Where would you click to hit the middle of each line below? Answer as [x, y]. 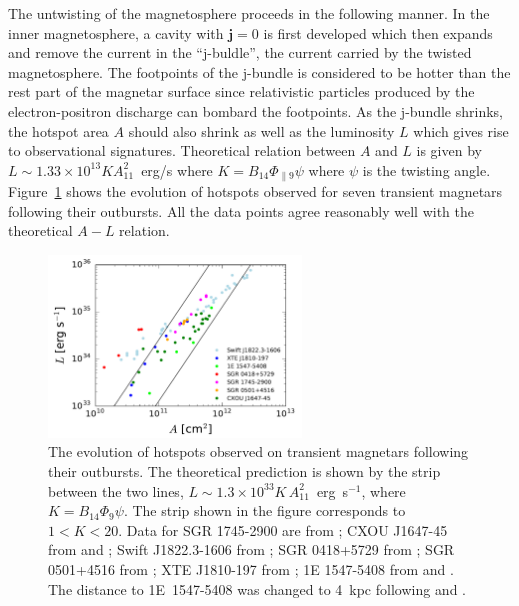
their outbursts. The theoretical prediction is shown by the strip [244, 471]
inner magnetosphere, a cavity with [116, 32]
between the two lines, [116, 490]
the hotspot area [58, 130]
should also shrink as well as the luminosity [261, 130]
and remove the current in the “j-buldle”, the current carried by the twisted [240, 52]
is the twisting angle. [426, 169]
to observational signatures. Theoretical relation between [182, 150]
